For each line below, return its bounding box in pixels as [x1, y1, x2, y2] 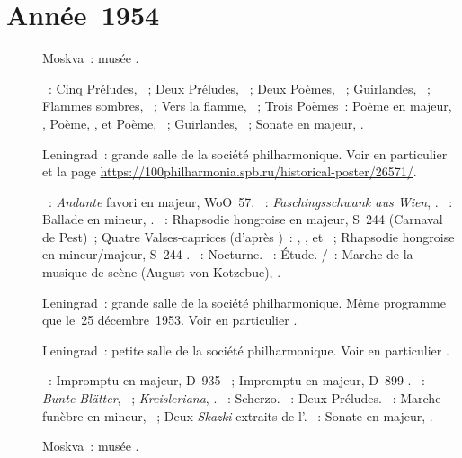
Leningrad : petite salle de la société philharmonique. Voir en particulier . [42, 340, 449, 359]
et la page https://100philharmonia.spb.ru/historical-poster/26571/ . [42, 162, 417, 181]
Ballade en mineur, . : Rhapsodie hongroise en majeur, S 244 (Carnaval [42, 210, 443, 229]
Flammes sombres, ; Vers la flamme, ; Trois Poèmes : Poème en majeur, [42, 96, 452, 115]
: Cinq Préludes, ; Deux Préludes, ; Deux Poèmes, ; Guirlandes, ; [48, 78, 431, 97]
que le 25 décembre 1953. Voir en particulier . [42, 310, 298, 329]
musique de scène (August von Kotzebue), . [42, 263, 281, 282]
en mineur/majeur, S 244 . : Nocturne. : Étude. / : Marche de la [42, 245, 413, 264]
